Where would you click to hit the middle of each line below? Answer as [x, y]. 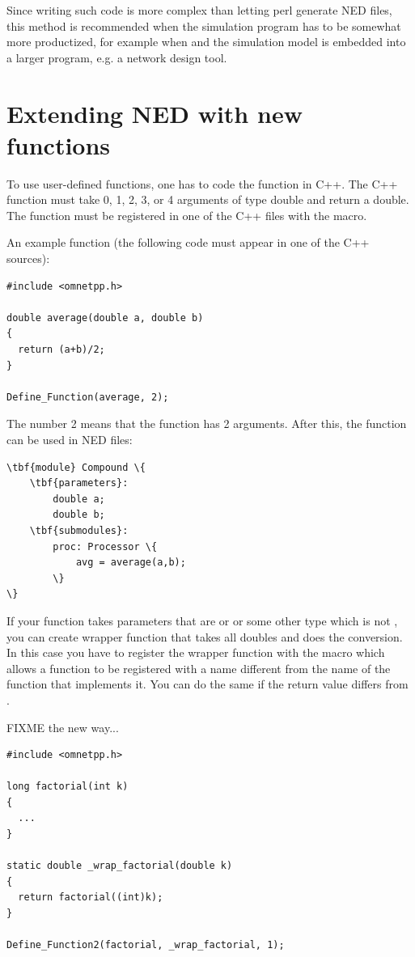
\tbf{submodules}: [79, 530]
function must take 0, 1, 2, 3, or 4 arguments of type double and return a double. [208, 199]
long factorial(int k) [68, 787]
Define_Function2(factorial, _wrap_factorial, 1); [146, 945]
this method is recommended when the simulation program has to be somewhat [204, 25]
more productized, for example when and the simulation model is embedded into [206, 42]
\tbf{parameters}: [79, 483]
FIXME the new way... [63, 727]
